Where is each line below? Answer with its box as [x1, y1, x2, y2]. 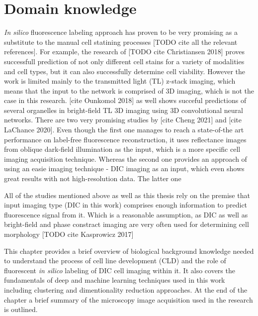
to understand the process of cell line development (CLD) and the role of [4, 255, 226, 266]
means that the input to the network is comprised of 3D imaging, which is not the [4, 85, 255, 96]
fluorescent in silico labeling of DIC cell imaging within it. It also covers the [4, 265, 235, 275]
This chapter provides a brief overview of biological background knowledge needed [4, 245, 254, 256]
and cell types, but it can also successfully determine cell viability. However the [4, 66, 245, 76]
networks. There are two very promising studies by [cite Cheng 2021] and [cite [4, 114, 242, 125]
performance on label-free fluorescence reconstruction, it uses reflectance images [4, 134, 247, 144]
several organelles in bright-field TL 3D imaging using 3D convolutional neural [4, 105, 243, 115]
